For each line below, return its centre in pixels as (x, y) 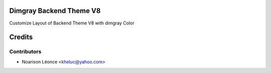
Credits (21, 37)
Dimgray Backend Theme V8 (55, 11)
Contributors (25, 51)
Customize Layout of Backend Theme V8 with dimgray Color (72, 23)
